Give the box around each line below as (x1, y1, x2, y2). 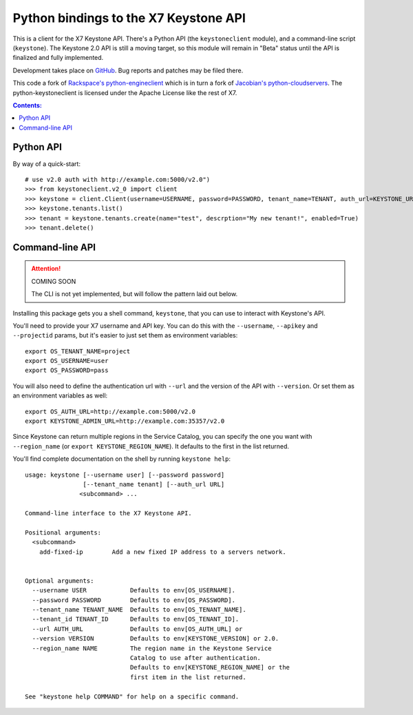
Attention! (31, 265, 61, 273)
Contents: (12, 101, 43, 110)
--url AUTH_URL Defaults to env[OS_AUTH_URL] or (32, 625, 243, 633)
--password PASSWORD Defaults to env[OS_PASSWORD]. (32, 596, 235, 604)
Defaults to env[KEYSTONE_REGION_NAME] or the (129, 663, 290, 672)
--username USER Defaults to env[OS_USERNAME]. (32, 586, 235, 594)
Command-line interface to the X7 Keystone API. (25, 510, 192, 517)
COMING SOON (31, 277, 76, 285)
